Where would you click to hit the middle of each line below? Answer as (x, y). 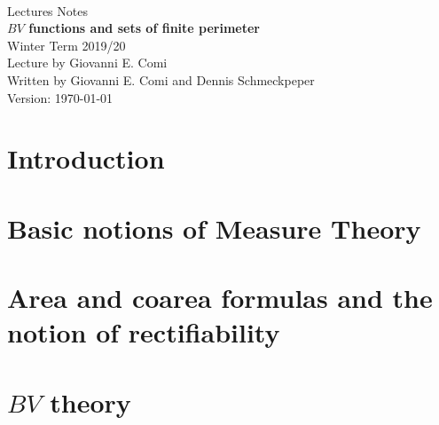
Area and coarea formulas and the (220, 298)
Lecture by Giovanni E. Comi (87, 63)
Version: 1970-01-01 (60, 97)
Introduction (86, 158)
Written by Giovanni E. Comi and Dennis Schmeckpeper (161, 79)
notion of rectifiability (144, 332)
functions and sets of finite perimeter (144, 28)
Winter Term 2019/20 (67, 45)
